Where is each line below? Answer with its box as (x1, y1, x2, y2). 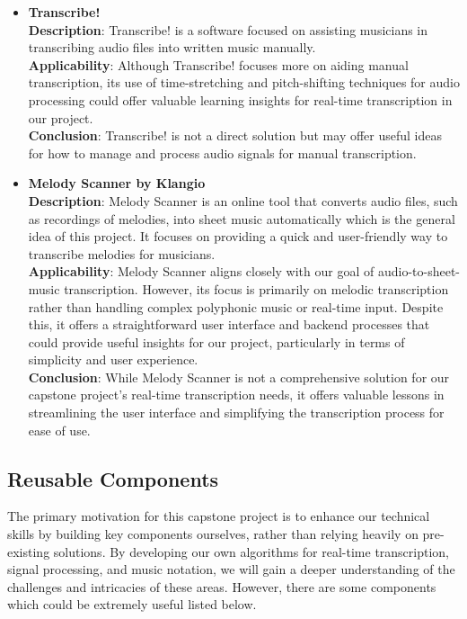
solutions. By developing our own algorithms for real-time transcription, (53, 542, 450, 561)
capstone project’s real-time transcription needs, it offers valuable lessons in (28, 385, 445, 404)
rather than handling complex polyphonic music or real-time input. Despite (28, 297, 444, 316)
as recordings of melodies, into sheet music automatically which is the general (28, 209, 455, 228)
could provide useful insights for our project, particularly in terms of (28, 332, 405, 351)
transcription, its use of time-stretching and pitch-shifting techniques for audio (28, 73, 460, 92)
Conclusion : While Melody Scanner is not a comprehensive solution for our (28, 367, 450, 386)
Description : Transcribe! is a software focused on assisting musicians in (28, 20, 428, 39)
